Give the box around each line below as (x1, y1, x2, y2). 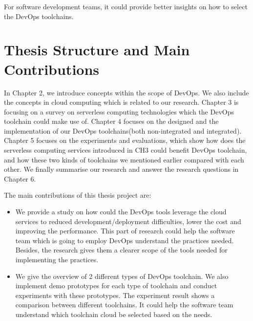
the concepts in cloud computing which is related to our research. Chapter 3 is (4, 97, 239, 107)
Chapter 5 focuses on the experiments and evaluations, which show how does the (4, 135, 246, 145)
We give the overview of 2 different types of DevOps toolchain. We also (15, 271, 229, 281)
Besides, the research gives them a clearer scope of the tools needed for (15, 245, 228, 255)
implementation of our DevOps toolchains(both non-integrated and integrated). (4, 125, 242, 136)
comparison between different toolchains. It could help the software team (15, 299, 233, 310)
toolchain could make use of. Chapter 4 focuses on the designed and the (4, 116, 219, 126)
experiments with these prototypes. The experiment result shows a (15, 290, 215, 300)
